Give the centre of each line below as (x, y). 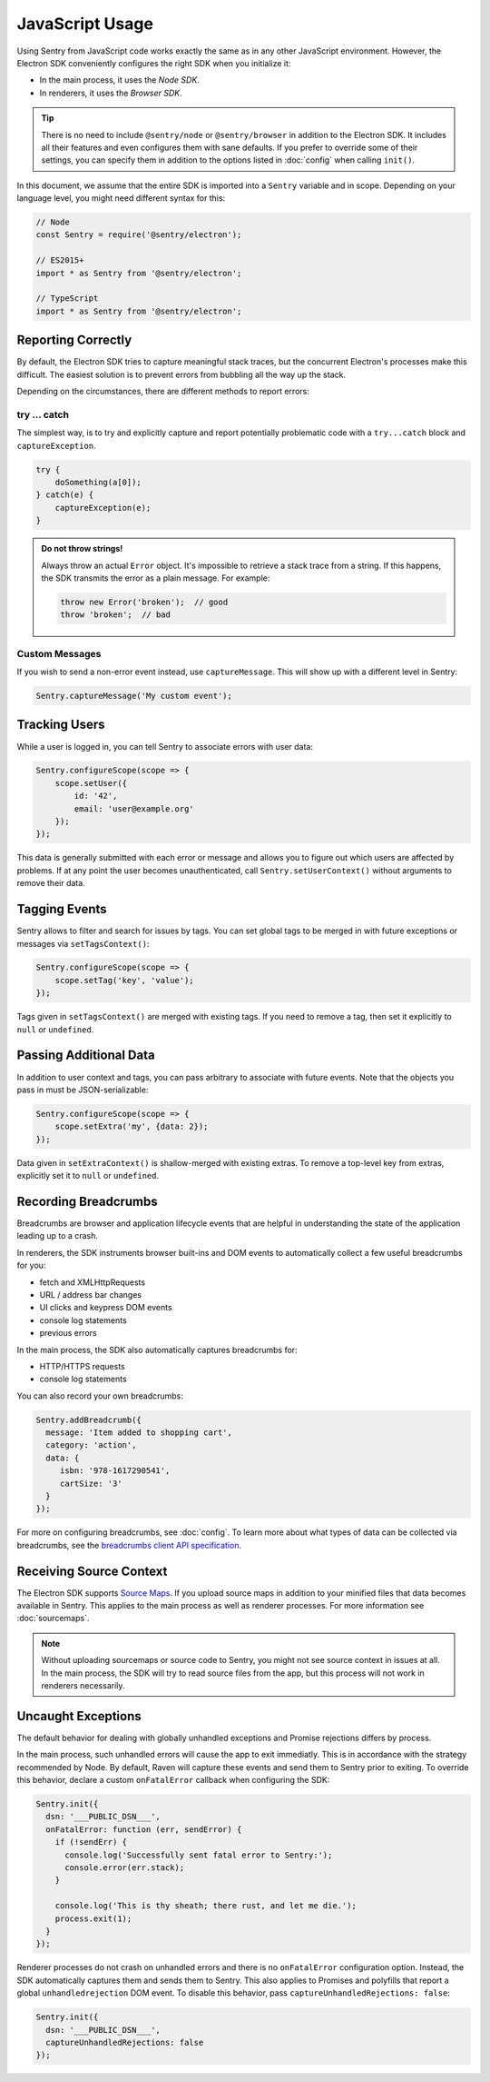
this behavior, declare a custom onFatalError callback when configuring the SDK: (173, 1780)
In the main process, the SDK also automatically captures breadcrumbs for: (157, 1350)
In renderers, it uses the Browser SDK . (111, 93)
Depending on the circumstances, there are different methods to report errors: (163, 392)
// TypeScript (67, 299)
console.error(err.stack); (125, 1868)
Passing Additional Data (86, 1056)
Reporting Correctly (74, 340)
